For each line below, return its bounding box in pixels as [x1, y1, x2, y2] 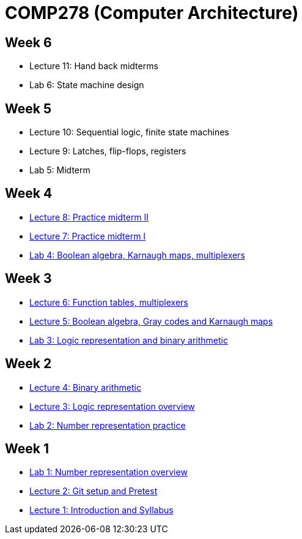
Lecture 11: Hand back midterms [29, 61, 158, 72]
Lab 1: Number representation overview [29, 467, 188, 478]
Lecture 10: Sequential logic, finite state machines [29, 127, 229, 138]
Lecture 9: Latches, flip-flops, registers [29, 146, 186, 157]
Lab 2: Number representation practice [29, 420, 186, 431]
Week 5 [5, 100, 51, 116]
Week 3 [5, 271, 52, 287]
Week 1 [5, 440, 49, 456]
